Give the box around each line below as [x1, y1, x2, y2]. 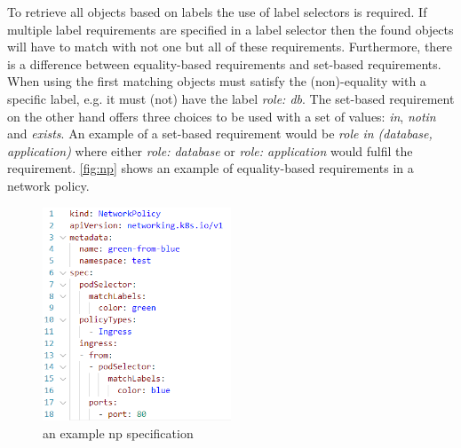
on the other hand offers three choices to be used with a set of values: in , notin [7, 106, 436, 125]
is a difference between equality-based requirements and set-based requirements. [7, 54, 441, 73]
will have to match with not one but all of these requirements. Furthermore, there [7, 37, 453, 56]
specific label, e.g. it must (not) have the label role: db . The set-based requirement [7, 89, 455, 107]
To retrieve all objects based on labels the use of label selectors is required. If [7, 3, 427, 20]
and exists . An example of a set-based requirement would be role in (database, [7, 124, 433, 143]
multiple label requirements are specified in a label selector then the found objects [7, 20, 454, 38]
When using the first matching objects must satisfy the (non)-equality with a [7, 72, 426, 90]
